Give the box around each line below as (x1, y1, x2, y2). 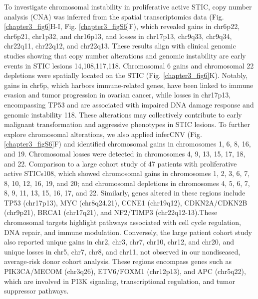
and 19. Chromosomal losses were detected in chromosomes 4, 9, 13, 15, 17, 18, (4, 148, 246, 158)
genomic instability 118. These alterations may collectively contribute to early (4, 109, 242, 119)
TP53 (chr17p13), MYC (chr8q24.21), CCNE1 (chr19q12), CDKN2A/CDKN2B (4, 197, 248, 207)
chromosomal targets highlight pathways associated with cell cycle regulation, (4, 217, 241, 227)
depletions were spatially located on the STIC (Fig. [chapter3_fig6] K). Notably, (4, 70, 248, 80)
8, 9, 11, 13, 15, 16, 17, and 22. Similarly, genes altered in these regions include (4, 187, 246, 198)
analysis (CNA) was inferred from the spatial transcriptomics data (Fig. (4, 11, 224, 21)
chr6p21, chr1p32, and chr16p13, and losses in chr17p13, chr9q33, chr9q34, (4, 30, 232, 41)
